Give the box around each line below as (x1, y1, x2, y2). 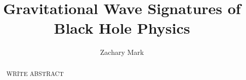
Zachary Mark (100, 47, 144, 57)
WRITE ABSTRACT (6, 69, 64, 77)
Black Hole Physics (54, 18, 190, 38)
